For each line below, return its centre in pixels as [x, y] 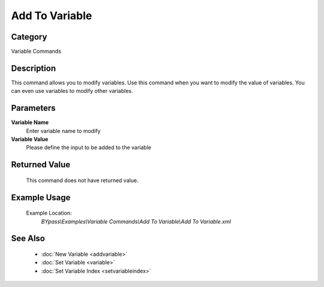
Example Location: [49, 213]
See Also [28, 239]
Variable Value [30, 139]
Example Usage [41, 197]
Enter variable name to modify [63, 131]
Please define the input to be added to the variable [88, 147]
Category [29, 37]
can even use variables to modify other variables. [72, 91]
